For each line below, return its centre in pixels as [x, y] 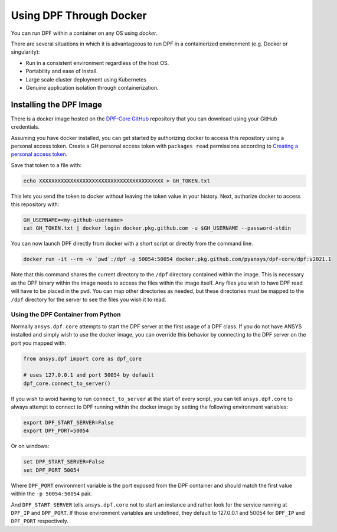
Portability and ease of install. [62, 71]
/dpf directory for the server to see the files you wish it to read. [89, 299]
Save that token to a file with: [46, 165]
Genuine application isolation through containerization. [92, 87]
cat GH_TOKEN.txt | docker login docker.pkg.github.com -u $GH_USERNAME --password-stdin [157, 228]
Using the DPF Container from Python [66, 315]
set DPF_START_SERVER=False [64, 462]
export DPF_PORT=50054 [56, 431]
